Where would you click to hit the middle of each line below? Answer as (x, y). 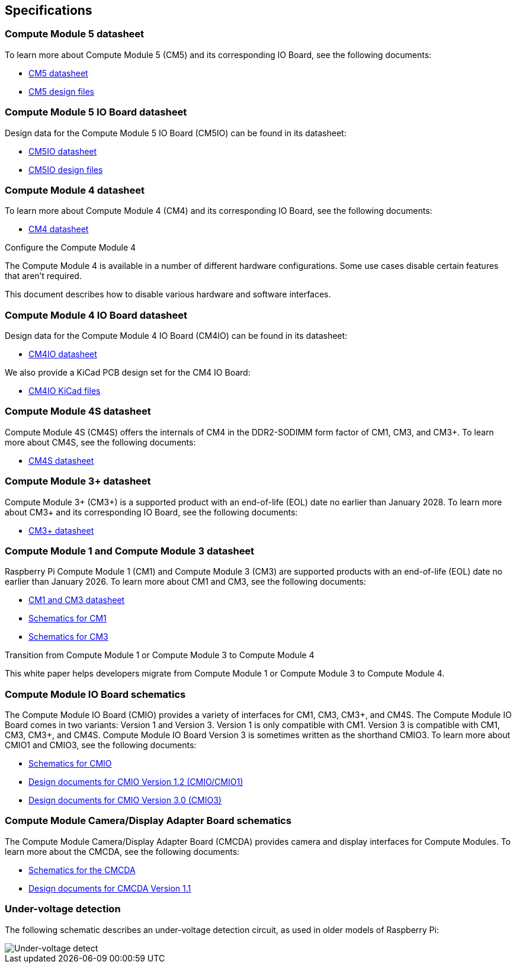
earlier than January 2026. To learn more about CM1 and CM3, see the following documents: (185, 582)
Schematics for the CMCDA (82, 870)
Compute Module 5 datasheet (75, 34)
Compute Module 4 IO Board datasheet (96, 315)
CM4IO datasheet (63, 354)
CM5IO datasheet (63, 151)
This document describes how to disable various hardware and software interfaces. (168, 294)
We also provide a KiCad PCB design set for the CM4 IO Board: (128, 373)
